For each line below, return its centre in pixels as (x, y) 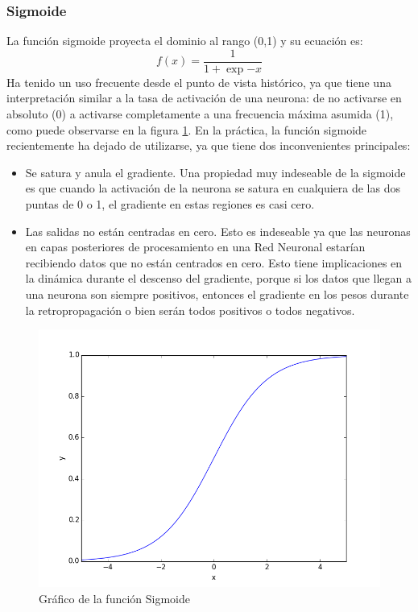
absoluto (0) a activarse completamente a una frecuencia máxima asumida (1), (200, 114)
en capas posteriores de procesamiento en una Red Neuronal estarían (195, 247)
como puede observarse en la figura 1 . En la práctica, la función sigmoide (187, 129)
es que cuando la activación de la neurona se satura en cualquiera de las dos (213, 188)
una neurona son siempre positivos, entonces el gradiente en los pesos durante (217, 294)
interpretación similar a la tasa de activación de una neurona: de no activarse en (204, 98)
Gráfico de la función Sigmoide (114, 598)
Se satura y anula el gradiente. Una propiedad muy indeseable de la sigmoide (215, 172)
